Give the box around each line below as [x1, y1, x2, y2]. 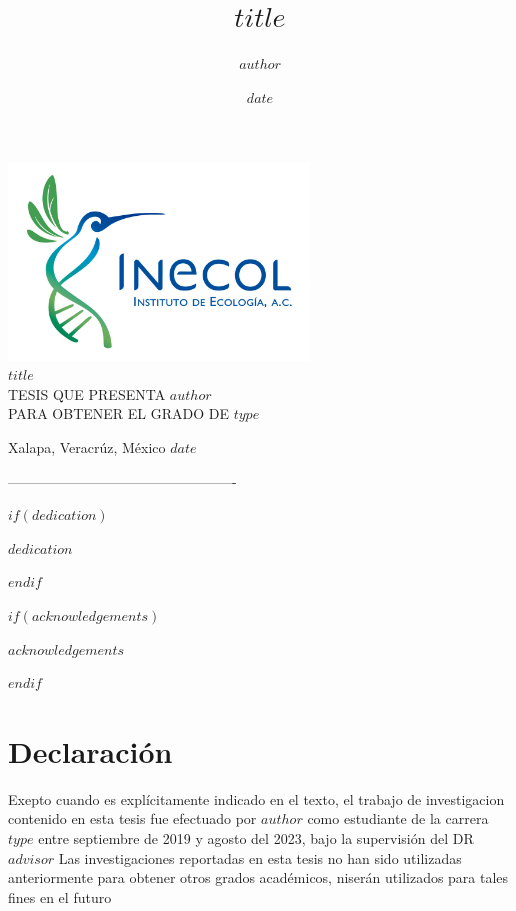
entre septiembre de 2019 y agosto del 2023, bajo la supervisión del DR [38, 828, 474, 848]
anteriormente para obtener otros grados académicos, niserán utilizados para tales [8, 867, 509, 888]
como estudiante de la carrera [307, 808, 489, 829]
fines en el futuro [8, 886, 112, 907]
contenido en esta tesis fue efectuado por [8, 808, 257, 829]
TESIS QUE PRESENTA [8, 383, 166, 404]
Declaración [8, 730, 173, 771]
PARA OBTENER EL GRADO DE [8, 403, 230, 424]
